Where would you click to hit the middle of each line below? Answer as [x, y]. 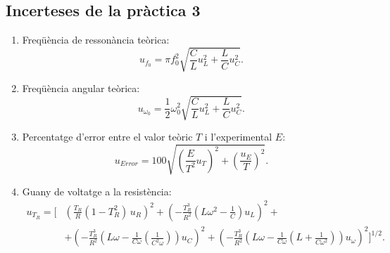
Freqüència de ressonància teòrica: [96, 40]
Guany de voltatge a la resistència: [97, 191]
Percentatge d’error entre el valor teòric [107, 137]
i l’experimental [238, 137]
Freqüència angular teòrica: [81, 88]
